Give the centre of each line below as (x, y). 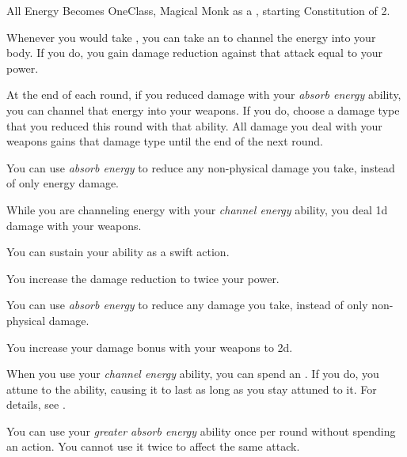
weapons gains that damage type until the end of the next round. (165, 141)
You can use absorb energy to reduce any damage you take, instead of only (187, 305)
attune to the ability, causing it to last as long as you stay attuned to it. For (192, 389)
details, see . (36, 404)
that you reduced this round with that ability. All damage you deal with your (194, 125)
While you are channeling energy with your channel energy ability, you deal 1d (197, 209)
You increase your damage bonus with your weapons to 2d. (150, 347)
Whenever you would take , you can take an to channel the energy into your (191, 37)
